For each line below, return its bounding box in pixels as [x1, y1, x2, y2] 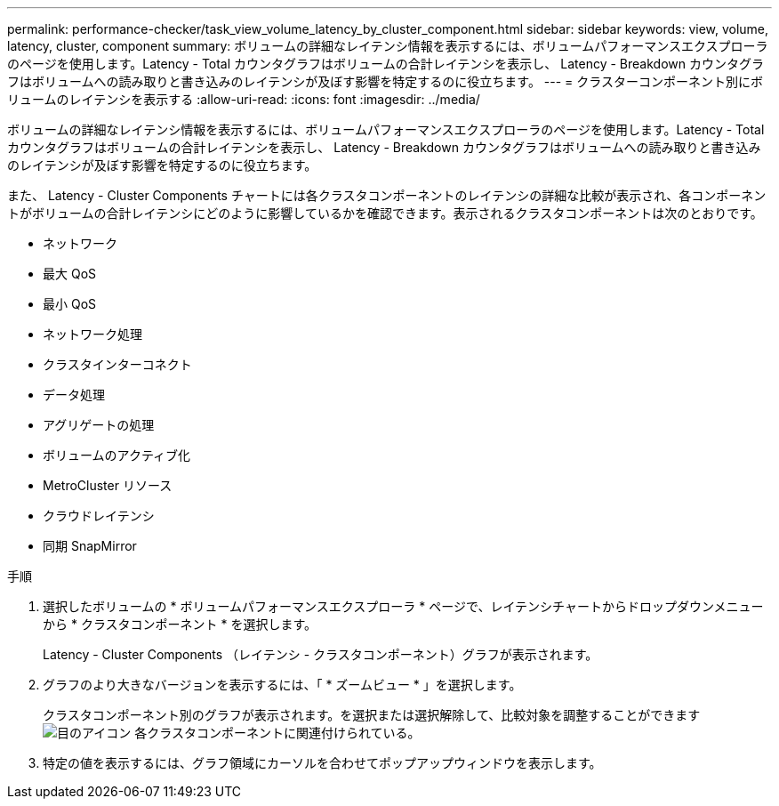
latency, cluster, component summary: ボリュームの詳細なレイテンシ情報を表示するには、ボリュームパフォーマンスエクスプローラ [7, 38, 768, 53]
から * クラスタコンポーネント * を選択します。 [43, 617, 317, 632]
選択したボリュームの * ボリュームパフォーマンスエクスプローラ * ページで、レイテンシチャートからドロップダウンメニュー [43, 599, 764, 614]
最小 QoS [43, 296, 97, 311]
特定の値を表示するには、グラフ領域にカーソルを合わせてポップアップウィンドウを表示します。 [43, 755, 602, 770]
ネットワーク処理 [43, 326, 142, 342]
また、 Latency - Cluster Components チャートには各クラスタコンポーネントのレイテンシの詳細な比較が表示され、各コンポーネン [7, 188, 767, 203]
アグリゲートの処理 [43, 417, 155, 432]
